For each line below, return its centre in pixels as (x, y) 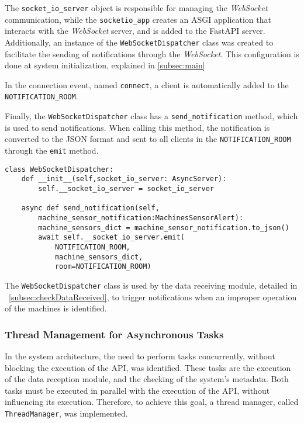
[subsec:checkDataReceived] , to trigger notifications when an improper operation (153, 297)
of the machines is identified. (56, 308)
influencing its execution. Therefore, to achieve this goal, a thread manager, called (152, 402)
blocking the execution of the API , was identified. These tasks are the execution (148, 367)
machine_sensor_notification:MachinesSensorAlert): (141, 218)
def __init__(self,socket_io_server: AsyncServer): (124, 179)
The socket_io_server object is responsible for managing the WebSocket (136, 8)
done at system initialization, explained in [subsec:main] (105, 65)
